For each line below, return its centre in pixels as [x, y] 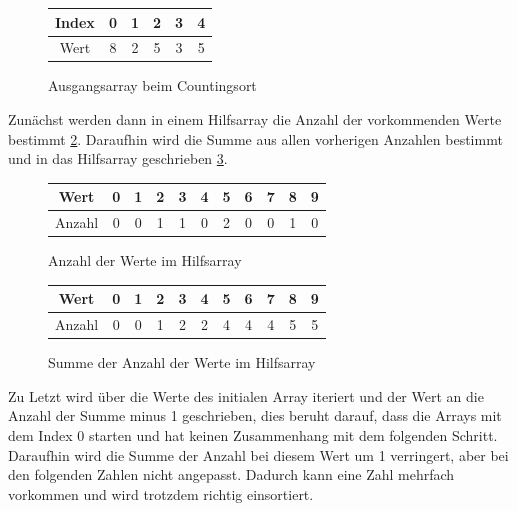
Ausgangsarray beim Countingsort [152, 85]
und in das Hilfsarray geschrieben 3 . [118, 158]
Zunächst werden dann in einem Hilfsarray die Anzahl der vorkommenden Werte [255, 119]
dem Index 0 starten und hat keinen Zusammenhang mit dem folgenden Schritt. [253, 435]
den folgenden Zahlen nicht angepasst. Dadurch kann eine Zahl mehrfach [231, 474]
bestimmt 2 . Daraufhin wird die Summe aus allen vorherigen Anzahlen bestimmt [255, 138]
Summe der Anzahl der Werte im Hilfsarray [182, 362]
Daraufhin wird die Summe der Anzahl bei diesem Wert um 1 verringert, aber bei [258, 454]
